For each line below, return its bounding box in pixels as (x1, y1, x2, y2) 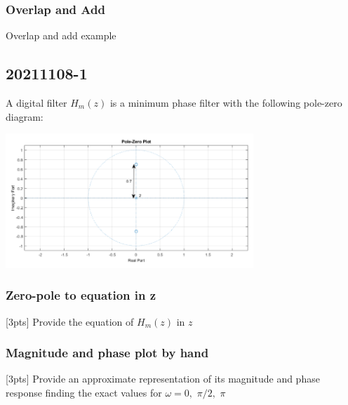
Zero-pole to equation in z (6, 286, 156, 304)
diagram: (6, 109, 43, 124)
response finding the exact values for (6, 385, 162, 399)
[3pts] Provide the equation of (6, 314, 134, 328)
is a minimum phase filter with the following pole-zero (109, 95, 342, 110)
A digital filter (6, 95, 67, 110)
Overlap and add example (6, 28, 116, 43)
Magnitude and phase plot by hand (6, 344, 209, 361)
